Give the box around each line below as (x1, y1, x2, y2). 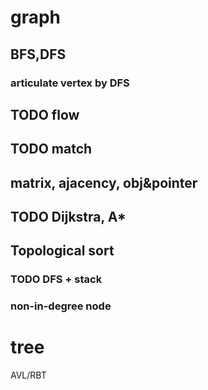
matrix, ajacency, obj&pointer (10, 174, 198, 191)
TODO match (10, 141, 93, 158)
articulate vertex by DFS (10, 76, 130, 90)
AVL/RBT (10, 369, 47, 381)
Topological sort (10, 242, 115, 260)
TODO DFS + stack (10, 272, 103, 286)
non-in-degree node (10, 299, 112, 313)
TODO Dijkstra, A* (10, 209, 127, 226)
